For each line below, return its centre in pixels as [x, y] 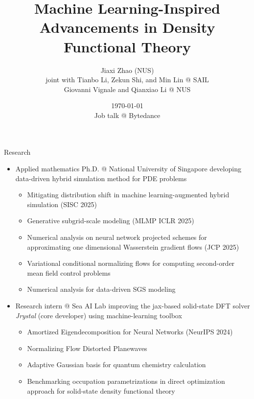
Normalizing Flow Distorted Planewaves [87, 348]
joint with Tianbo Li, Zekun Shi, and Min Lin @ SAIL [127, 80]
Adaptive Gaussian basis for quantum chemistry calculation [116, 364]
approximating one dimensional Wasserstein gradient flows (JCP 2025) [133, 246]
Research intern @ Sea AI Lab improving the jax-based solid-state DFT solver [133, 305]
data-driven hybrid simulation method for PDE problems [101, 178]
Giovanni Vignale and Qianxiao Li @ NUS [127, 89]
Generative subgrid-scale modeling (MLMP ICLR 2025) [111, 221]
